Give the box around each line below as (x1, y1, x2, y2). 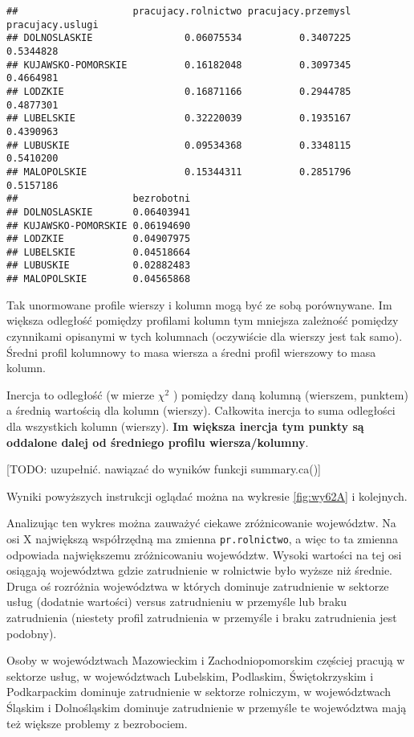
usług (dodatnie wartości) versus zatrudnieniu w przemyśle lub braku (6, 593, 347, 610)
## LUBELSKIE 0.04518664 (6, 246, 191, 258)
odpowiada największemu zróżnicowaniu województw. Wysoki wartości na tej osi (6, 546, 402, 563)
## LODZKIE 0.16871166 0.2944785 (6, 85, 351, 97)
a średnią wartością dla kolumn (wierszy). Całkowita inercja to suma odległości (6, 402, 396, 419)
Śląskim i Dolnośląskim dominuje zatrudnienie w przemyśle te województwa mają (6, 698, 407, 715)
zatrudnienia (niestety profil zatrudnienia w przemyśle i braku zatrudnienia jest (6, 608, 397, 625)
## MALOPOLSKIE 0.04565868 (6, 273, 191, 285)
